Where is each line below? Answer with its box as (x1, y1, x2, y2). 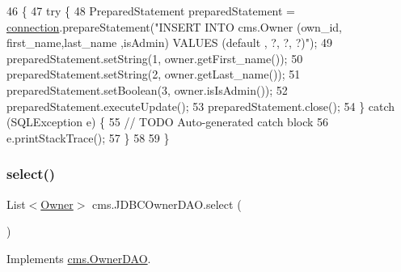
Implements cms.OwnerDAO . (6, 249, 151, 266)
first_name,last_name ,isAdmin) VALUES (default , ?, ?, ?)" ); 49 (6, 34, 332, 51)
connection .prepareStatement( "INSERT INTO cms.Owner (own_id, (6, 18, 342, 35)
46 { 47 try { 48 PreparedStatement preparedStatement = (6, 2, 296, 19)
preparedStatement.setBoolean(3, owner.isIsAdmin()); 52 (6, 81, 288, 98)
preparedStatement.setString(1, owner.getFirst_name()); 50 (6, 49, 303, 66)
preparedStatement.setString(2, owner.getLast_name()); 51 (6, 66, 301, 83)
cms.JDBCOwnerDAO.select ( (92, 195, 242, 212)
